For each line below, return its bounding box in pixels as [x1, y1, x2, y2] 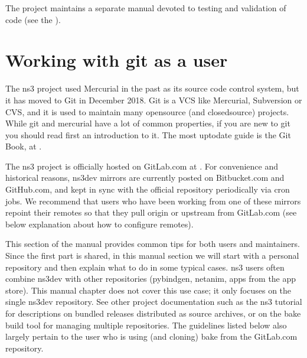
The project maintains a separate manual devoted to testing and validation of [5, 2, 286, 14]
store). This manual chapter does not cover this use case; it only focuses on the [5, 284, 292, 296]
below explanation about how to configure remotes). [5, 217, 194, 230]
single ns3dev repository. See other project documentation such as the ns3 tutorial [5, 295, 302, 308]
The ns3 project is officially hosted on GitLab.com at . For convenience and [5, 160, 278, 172]
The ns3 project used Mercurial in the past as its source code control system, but [5, 82, 299, 95]
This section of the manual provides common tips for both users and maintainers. [5, 237, 300, 250]
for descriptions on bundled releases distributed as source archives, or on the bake [5, 307, 301, 319]
